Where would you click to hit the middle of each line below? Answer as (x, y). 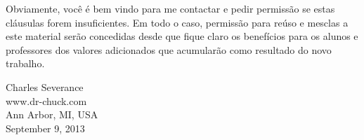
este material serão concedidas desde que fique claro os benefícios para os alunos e (182, 36)
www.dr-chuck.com (46, 100)
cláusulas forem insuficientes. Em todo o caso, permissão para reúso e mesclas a (177, 22)
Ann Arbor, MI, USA (52, 114)
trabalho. (25, 63)
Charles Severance (45, 86)
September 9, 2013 (45, 128)
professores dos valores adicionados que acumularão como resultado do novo (169, 49)
